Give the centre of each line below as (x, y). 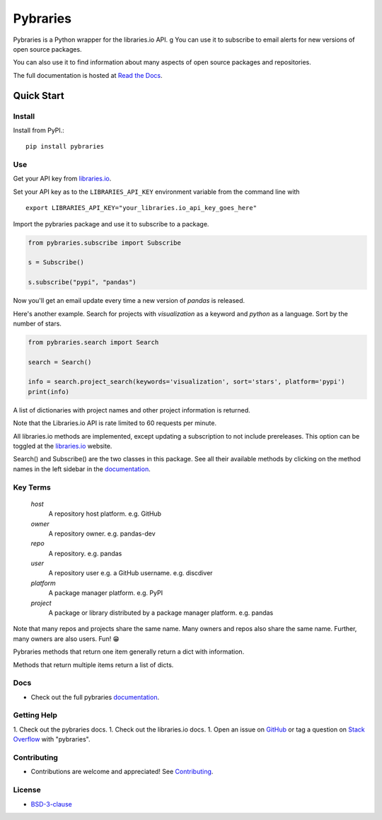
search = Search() (60, 362)
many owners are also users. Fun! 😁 (66, 639)
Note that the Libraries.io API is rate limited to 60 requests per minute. (115, 423)
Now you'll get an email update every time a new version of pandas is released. (129, 301)
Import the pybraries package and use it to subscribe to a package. (111, 224)
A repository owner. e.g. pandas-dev (102, 533)
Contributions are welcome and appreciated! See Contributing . (122, 772)
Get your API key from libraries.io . (62, 179)
